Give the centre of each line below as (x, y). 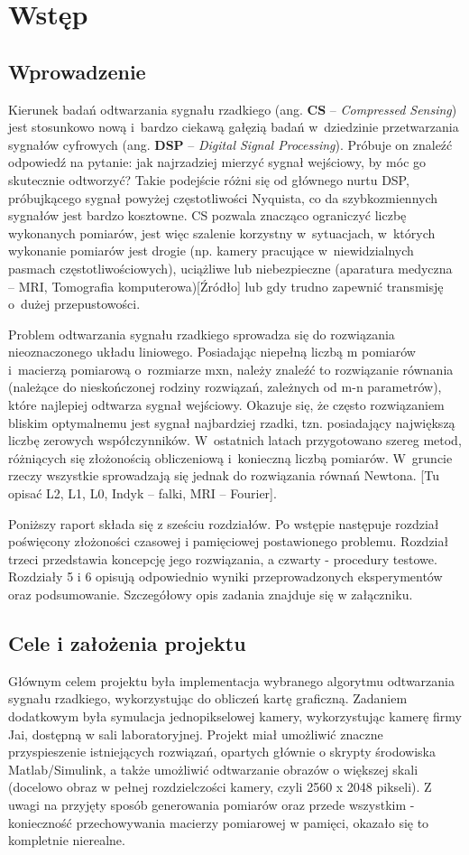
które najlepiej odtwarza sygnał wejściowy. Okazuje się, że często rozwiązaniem (226, 405)
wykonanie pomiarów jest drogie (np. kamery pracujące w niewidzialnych (211, 251)
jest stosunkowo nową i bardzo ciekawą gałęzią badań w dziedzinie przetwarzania (234, 127)
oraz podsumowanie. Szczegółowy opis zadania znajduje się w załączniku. (211, 595)
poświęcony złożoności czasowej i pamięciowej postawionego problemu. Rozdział (229, 541)
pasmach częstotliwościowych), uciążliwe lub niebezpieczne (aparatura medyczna (230, 268)
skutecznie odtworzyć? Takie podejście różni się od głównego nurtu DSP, (209, 179)
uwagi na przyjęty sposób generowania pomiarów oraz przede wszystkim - (212, 804)
